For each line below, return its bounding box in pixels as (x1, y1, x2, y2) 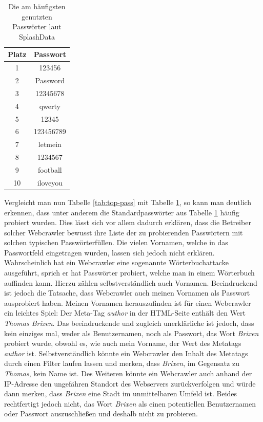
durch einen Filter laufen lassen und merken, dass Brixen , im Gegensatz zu (4, 358, 239, 369)
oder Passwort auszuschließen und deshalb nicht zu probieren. (4, 408, 198, 419)
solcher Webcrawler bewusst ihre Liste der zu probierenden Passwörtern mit (4, 227, 243, 237)
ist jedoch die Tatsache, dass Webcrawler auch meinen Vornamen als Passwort (4, 287, 250, 298)
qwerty (39, 100, 60, 111)
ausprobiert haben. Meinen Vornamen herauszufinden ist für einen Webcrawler (4, 297, 251, 308)
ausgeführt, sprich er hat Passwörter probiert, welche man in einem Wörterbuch (4, 267, 255, 278)
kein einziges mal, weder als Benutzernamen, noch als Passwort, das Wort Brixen (4, 327, 259, 338)
